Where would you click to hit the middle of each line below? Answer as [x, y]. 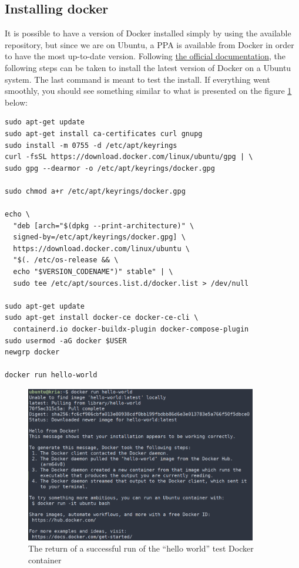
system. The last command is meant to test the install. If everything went [137, 79]
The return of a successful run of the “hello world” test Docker [141, 548]
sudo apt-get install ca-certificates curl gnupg [104, 133]
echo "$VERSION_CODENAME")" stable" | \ [93, 272]
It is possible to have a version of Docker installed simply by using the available [148, 33]
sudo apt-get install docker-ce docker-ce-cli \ [102, 318]
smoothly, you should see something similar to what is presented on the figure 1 [148, 91]
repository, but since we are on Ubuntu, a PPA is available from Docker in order [149, 44]
